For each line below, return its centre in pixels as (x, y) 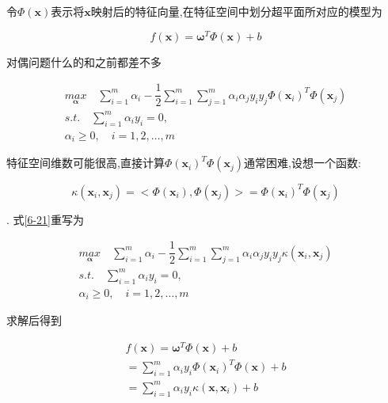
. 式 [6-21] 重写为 (46, 219)
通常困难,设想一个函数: (302, 163)
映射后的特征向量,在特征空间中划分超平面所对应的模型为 (236, 11)
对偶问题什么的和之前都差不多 (84, 61)
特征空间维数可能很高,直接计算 (86, 163)
